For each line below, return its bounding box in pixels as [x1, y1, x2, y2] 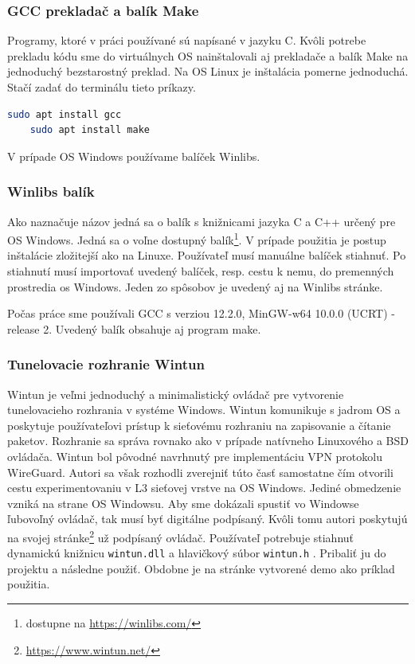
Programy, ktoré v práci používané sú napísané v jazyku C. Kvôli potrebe [7, 32, 366, 49]
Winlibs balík [7, 182, 95, 201]
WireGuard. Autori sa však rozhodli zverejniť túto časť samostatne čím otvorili [7, 463, 393, 480]
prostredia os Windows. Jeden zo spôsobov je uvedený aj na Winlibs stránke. [7, 278, 383, 295]
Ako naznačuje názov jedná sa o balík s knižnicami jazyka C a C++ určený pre [7, 213, 396, 229]
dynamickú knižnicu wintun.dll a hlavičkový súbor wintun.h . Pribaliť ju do [7, 545, 386, 561]
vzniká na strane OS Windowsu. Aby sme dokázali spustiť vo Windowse [7, 494, 359, 511]
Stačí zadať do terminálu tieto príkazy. [7, 79, 196, 95]
